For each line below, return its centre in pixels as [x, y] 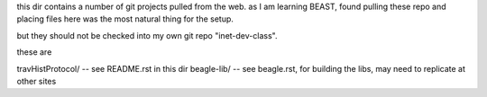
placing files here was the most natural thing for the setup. [125, 19]
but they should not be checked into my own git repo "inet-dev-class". [147, 35]
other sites [37, 81]
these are [34, 52]
